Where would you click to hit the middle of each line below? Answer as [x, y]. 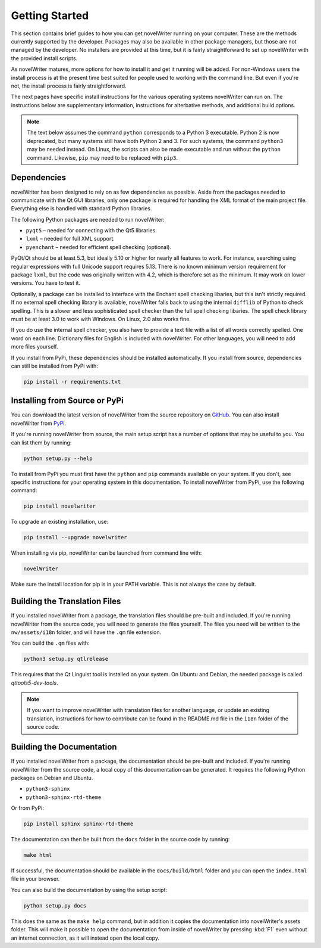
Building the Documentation [64, 747]
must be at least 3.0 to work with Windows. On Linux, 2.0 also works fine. [101, 319]
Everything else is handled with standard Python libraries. [81, 209]
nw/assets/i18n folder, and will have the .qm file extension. [86, 632]
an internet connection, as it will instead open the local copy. [85, 938]
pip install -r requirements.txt [72, 382]
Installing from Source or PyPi [67, 401]
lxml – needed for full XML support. [70, 239]
